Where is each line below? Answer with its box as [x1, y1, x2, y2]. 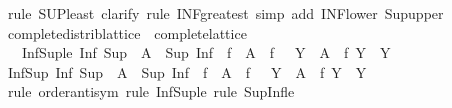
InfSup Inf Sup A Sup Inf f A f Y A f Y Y [7, 61, 367, 82]
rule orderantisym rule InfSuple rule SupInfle [7, 81, 295, 102]
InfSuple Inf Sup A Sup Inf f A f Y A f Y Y [21, 42, 391, 63]
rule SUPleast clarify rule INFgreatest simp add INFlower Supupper [7, 3, 444, 23]
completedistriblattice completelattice [7, 22, 247, 43]
